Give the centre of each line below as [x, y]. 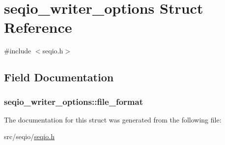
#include [18, 51]
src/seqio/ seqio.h [29, 136]
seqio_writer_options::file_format [73, 101]
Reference [38, 27]
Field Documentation [59, 77]
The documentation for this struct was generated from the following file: [113, 119]
